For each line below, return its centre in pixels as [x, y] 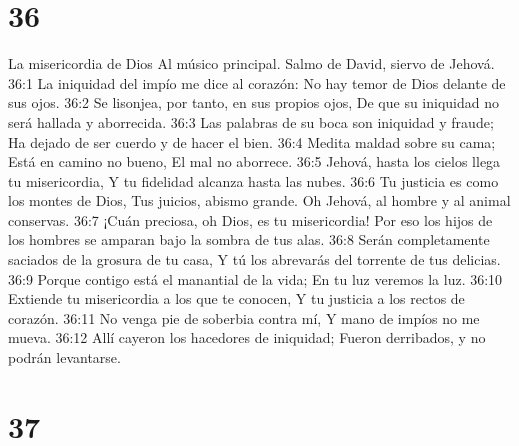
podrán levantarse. [64, 357]
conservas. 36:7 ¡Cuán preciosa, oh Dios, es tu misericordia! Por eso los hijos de [250, 219]
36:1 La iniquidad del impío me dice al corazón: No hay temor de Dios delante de [257, 82]
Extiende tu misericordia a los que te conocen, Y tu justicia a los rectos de [236, 298]
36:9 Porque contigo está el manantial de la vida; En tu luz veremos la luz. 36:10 [255, 278]
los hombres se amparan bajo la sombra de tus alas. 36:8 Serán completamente [249, 239]
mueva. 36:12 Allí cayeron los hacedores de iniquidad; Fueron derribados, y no [247, 337]
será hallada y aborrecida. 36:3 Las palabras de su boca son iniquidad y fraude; [251, 121]
